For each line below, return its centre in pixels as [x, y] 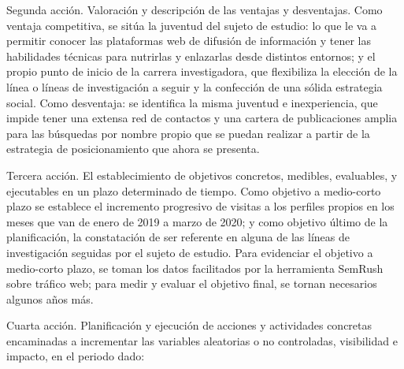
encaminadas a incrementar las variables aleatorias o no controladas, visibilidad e [202, 340]
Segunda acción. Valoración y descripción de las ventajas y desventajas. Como [195, 9]
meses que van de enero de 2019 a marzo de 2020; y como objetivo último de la [197, 221]
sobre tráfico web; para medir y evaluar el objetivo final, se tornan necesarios [192, 283]
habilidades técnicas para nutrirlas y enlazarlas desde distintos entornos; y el [191, 56]
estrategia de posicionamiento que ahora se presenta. [133, 149]
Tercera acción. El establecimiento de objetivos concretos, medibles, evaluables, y [202, 175]
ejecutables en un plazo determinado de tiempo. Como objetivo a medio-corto [194, 190]
